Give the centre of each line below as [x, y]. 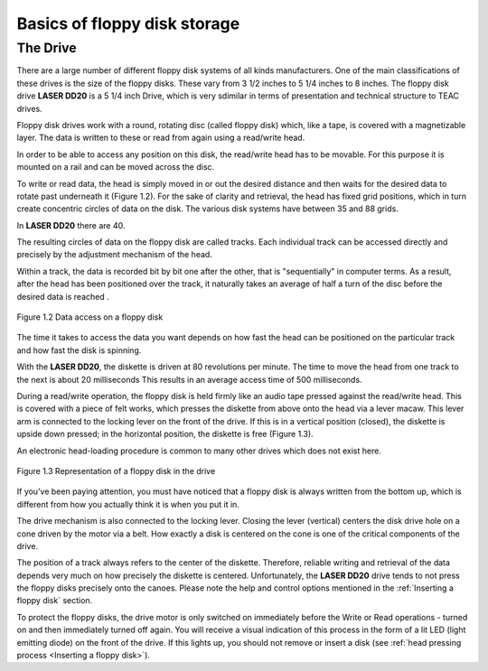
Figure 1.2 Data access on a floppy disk [90, 317]
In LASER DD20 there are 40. [71, 225]
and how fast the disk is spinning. [79, 350]
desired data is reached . [63, 296]
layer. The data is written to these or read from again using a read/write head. [161, 138]
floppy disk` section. [55, 601]
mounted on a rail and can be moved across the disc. [116, 167]
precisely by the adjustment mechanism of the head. [114, 255]
